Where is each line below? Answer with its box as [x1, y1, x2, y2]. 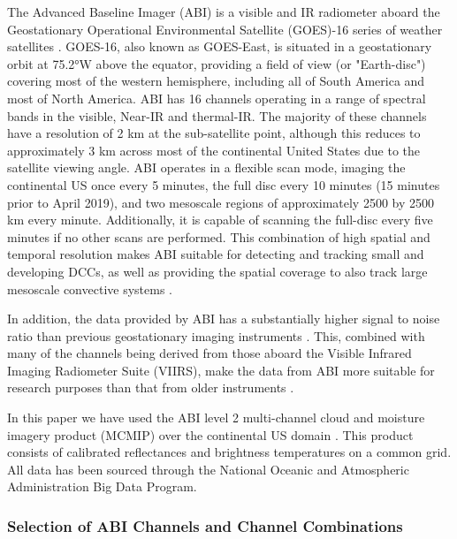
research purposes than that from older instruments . [7, 378, 294, 397]
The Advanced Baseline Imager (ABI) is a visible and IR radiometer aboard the [7, 3, 440, 20]
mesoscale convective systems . [7, 279, 172, 298]
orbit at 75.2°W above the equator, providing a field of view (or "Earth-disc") [7, 54, 426, 72]
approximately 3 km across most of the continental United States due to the [7, 140, 421, 159]
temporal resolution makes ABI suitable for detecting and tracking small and [7, 245, 424, 263]
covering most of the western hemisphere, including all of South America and [7, 72, 425, 90]
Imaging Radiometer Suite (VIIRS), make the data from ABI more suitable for [7, 361, 435, 379]
